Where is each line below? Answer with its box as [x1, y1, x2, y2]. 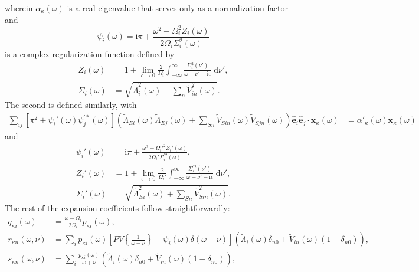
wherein [5, 2, 33, 14]
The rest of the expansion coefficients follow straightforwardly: [5, 202, 230, 214]
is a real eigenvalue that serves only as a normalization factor [67, 2, 288, 14]
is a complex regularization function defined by [5, 48, 175, 60]
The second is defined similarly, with [5, 99, 137, 111]
